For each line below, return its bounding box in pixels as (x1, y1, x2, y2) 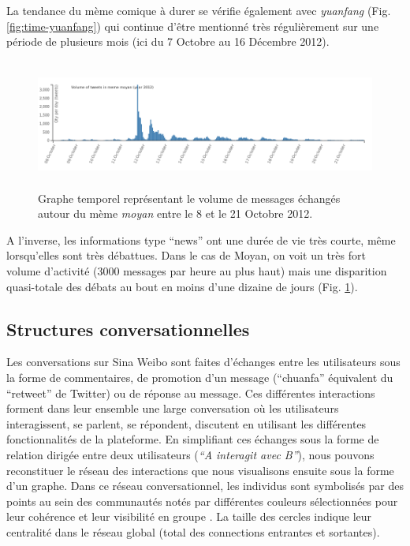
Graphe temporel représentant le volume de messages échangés (38, 189, 341, 206)
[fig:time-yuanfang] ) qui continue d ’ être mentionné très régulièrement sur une (6, 17, 379, 34)
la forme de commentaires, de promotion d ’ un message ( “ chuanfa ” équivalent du (6, 369, 393, 386)
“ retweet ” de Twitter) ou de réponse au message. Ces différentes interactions (6, 384, 375, 401)
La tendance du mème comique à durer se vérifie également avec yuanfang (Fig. (6, 2, 391, 18)
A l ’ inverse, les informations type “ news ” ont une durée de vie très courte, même (6, 231, 396, 248)
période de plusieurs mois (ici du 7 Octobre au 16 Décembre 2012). (6, 33, 330, 50)
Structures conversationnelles (6, 316, 250, 341)
